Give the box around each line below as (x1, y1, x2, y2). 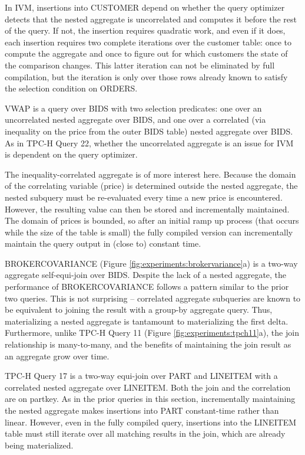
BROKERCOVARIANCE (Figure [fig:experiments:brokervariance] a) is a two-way (5, 257, 298, 269)
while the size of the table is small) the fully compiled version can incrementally (5, 225, 293, 238)
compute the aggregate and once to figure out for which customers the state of (5, 47, 288, 60)
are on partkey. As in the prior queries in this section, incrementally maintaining (5, 392, 296, 405)
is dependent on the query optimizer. (5, 148, 138, 161)
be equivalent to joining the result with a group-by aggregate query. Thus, (5, 303, 273, 316)
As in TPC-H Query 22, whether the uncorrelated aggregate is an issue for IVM (5, 136, 294, 149)
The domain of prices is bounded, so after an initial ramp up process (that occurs (5, 214, 299, 227)
